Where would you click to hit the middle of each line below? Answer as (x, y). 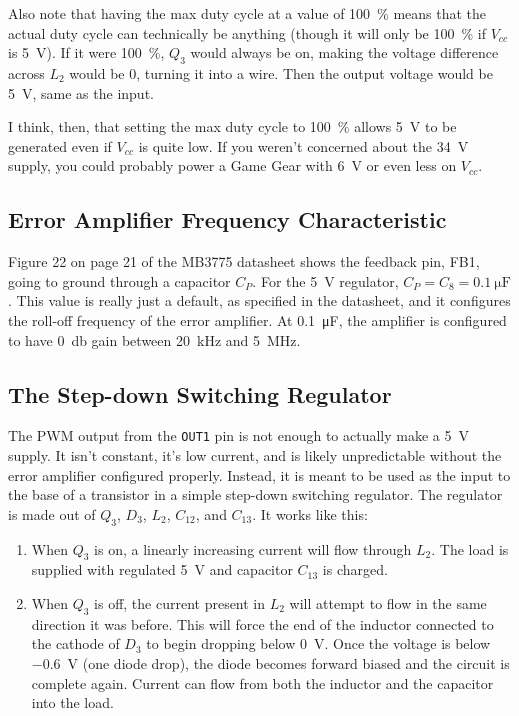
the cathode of (75, 643)
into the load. (72, 702)
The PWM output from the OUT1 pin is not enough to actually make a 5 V (239, 435)
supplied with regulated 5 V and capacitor (162, 569)
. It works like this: (310, 513)
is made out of (52, 513)
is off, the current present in (180, 602)
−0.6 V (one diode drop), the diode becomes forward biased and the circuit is (270, 662)
